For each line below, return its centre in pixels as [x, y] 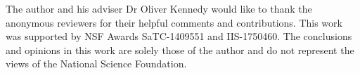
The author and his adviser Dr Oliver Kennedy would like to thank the [159, 8]
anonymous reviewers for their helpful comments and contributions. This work [174, 22]
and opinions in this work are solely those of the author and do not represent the [180, 49]
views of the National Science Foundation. [96, 64]
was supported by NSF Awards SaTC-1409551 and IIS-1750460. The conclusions [179, 36]
